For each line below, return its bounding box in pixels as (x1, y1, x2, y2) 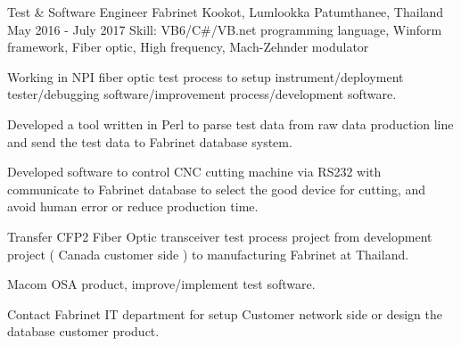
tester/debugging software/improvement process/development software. (7, 85, 397, 103)
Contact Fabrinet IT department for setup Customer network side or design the (7, 304, 442, 323)
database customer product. (7, 322, 160, 341)
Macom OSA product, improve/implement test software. (7, 275, 316, 293)
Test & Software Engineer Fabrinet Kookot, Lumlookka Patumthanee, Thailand (7, 3, 444, 21)
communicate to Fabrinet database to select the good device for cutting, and (7, 179, 426, 198)
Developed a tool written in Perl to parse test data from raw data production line (7, 114, 454, 133)
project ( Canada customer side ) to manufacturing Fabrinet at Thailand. (7, 244, 409, 263)
